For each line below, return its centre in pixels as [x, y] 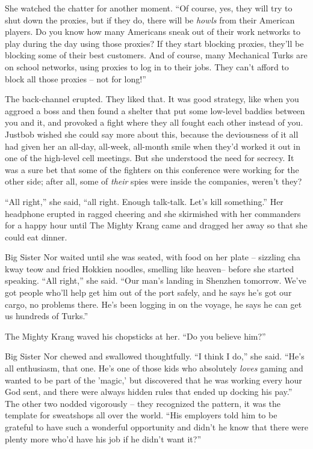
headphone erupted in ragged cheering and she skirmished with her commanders [153, 213]
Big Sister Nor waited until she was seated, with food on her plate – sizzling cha [153, 257]
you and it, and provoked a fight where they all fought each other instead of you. [154, 122]
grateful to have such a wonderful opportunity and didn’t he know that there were [156, 427]
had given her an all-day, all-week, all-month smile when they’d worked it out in [153, 146]
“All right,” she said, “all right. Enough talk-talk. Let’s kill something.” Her [144, 201]
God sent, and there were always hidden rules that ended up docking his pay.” [149, 392]
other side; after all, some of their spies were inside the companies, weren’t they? [153, 181]
